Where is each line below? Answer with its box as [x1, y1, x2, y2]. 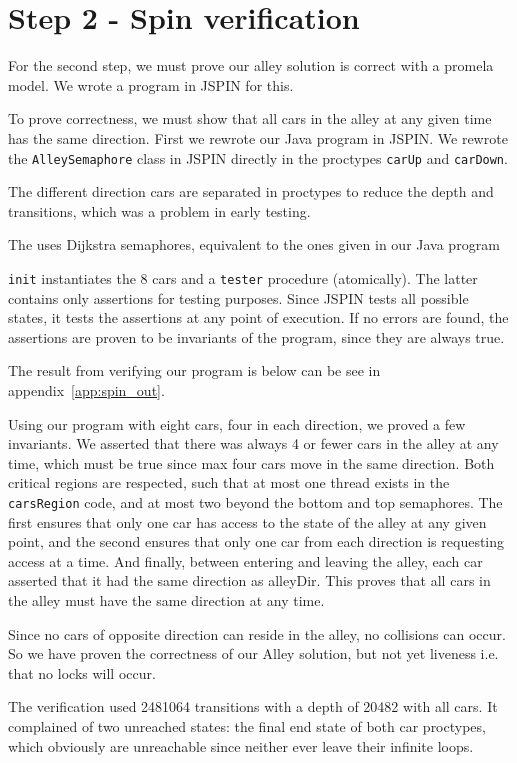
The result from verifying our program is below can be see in [8, 360, 381, 381]
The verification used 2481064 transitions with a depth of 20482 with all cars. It [8, 696, 498, 717]
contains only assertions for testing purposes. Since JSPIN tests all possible [8, 287, 469, 308]
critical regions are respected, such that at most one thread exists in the [8, 472, 450, 493]
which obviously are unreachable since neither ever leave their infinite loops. [8, 735, 474, 756]
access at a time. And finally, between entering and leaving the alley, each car [8, 550, 483, 571]
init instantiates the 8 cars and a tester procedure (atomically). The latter [8, 267, 478, 288]
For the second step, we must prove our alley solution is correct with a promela [8, 55, 494, 76]
